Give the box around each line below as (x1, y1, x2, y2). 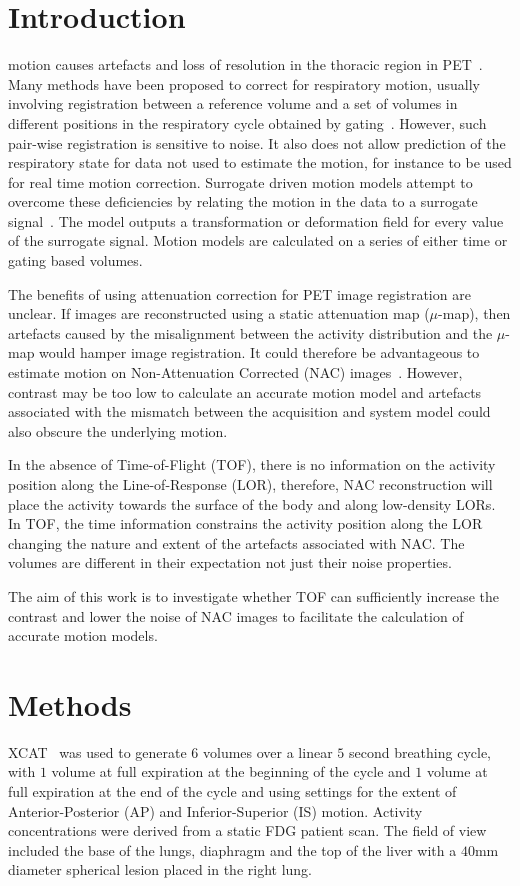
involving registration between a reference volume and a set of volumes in (8, 93, 458, 114)
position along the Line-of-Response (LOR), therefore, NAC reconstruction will (8, 474, 493, 494)
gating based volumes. (8, 250, 143, 271)
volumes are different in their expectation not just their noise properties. (8, 552, 452, 573)
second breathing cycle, (348, 741, 492, 762)
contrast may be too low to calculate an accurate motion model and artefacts (8, 381, 482, 402)
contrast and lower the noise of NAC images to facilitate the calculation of (8, 605, 464, 626)
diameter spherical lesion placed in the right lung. (8, 859, 313, 880)
